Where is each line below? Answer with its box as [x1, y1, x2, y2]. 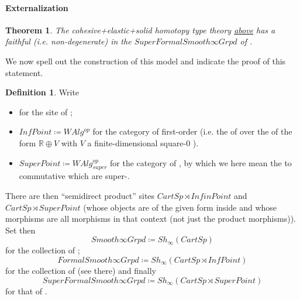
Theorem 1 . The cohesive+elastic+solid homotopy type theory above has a [5, 23, 275, 36]
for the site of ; [19, 105, 73, 118]
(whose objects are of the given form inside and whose [83, 201, 277, 213]
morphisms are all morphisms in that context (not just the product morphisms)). [5, 212, 296, 225]
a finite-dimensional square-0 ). [87, 136, 199, 149]
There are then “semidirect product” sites [5, 189, 155, 201]
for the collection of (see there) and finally [5, 264, 156, 276]
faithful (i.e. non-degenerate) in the [5, 35, 132, 47]
